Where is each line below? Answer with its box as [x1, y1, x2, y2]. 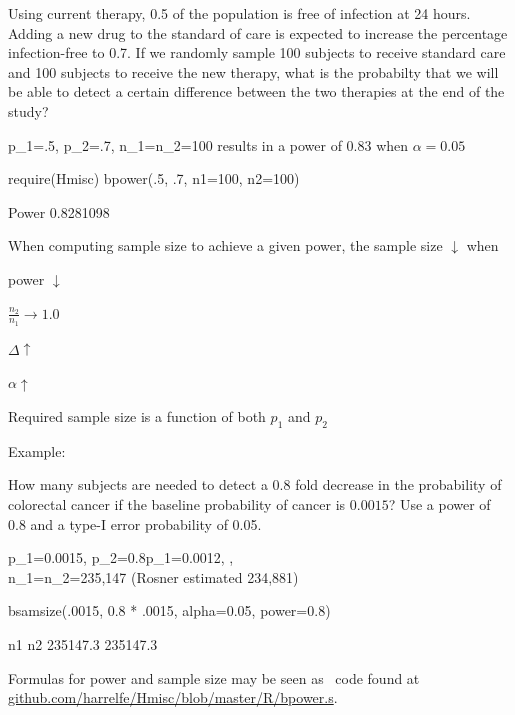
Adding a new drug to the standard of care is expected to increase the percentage [8, 22, 508, 43]
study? [8, 100, 49, 121]
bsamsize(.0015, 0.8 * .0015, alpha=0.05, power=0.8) [8, 600, 331, 621]
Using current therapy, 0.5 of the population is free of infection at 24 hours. [8, 3, 471, 23]
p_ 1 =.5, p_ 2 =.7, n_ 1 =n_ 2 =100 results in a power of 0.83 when [8, 134, 409, 155]
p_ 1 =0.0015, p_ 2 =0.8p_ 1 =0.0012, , [8, 547, 234, 568]
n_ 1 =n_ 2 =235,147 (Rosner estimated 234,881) [8, 566, 299, 587]
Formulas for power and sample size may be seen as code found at [8, 667, 420, 688]
